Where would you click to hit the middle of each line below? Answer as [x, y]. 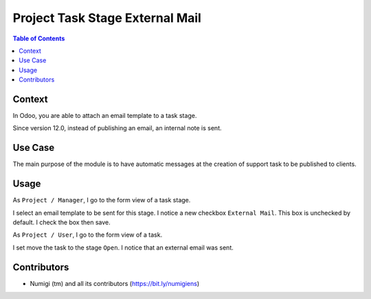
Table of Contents [39, 38]
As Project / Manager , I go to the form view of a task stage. [102, 200]
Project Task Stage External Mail [107, 18]
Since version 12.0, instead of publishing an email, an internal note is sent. [117, 128]
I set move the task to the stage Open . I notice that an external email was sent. [123, 248]
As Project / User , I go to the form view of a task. [88, 235]
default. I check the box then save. [61, 222]
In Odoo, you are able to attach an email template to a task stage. [105, 116]
